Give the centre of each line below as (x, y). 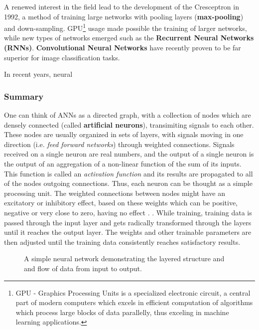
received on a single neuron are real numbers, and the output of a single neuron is (129, 154)
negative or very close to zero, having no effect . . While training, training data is (128, 212)
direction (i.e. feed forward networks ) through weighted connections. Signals (119, 144)
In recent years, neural (38, 74)
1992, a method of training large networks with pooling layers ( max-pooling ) (124, 16)
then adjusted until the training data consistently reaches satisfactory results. (122, 242)
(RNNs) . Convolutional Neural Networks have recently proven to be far (123, 48)
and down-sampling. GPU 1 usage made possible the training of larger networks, (126, 27)
